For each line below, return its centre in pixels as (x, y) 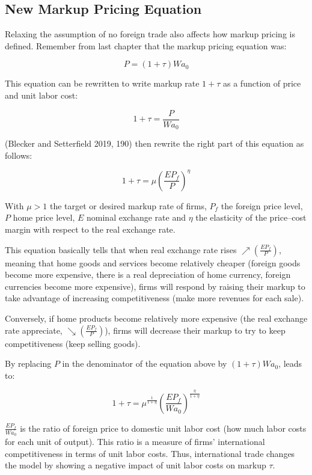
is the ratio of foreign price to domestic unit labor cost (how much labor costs (163, 428)
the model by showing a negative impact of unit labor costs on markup (136, 465)
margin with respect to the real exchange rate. (90, 229)
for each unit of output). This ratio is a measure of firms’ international (135, 442)
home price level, (44, 217)
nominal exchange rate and (136, 217)
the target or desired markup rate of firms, (128, 205)
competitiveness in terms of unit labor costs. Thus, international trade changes (150, 453)
